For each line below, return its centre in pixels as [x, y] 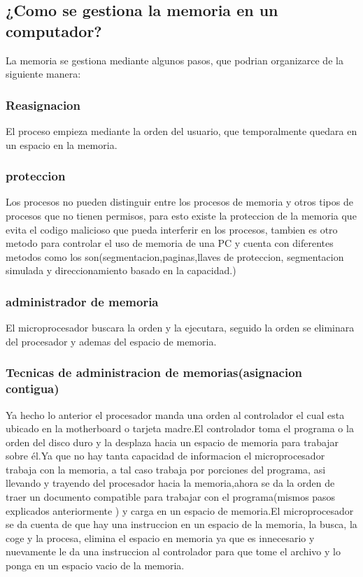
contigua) [33, 389]
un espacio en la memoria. [62, 144]
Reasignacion [43, 105]
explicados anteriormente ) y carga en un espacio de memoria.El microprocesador [180, 510]
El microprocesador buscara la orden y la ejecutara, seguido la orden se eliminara [180, 328]
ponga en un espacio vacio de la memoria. [95, 565]
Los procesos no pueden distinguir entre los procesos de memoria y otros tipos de [179, 202]
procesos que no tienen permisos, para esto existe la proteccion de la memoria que [181, 215]
